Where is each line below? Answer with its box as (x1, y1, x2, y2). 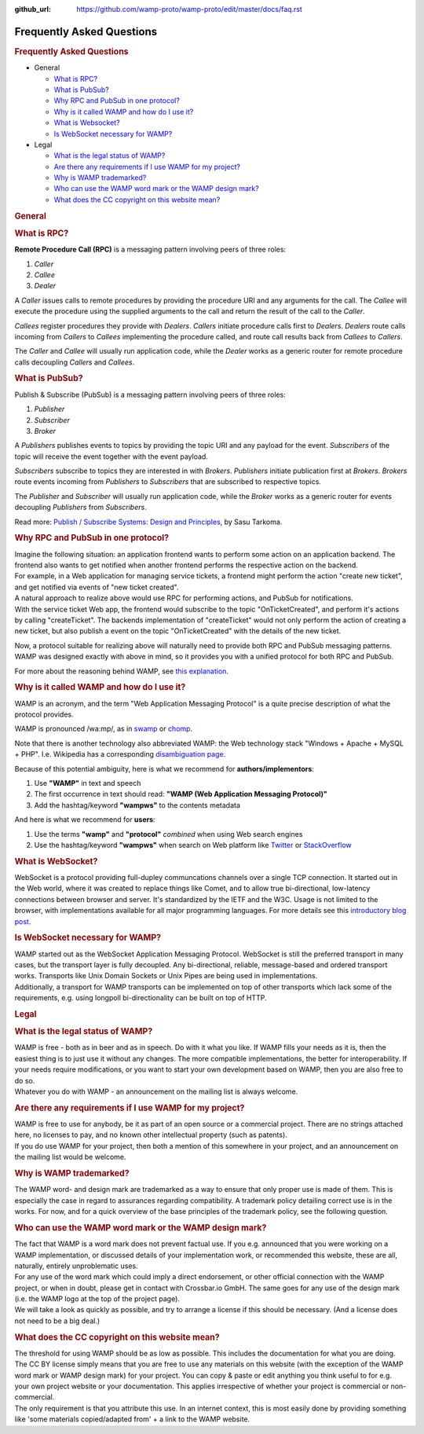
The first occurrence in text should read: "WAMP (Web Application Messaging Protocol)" (34, 790, 327, 799)
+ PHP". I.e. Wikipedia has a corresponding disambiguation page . (14, 750, 226, 759)
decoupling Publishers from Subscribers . (14, 503, 147, 512)
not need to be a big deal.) (14, 1316, 101, 1326)
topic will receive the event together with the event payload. (14, 452, 208, 461)
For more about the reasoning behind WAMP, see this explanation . (14, 666, 229, 676)
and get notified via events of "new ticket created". (14, 582, 179, 592)
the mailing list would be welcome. (14, 1152, 126, 1162)
